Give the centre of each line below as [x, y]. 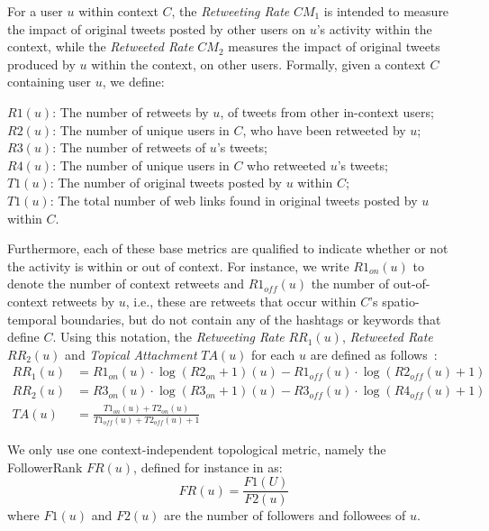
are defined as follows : [374, 354]
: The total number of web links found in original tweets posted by [234, 200]
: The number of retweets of [129, 147]
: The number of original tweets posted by [166, 183]
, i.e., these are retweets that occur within [241, 301]
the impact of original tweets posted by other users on [156, 28]
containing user [50, 82]
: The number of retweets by [131, 111]
